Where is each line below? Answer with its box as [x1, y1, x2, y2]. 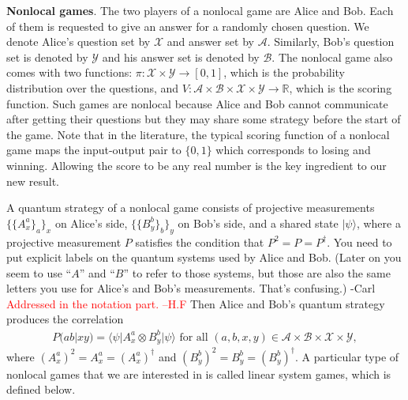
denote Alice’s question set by [6, 33, 151, 50]
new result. [6, 172, 60, 189]
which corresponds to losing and [215, 142, 371, 158]
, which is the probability [223, 64, 345, 81]
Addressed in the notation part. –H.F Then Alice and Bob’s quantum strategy [6, 295, 385, 311]
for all [179, 331, 208, 343]
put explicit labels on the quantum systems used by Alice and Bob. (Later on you [6, 249, 402, 266]
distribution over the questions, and [6, 79, 179, 96]
